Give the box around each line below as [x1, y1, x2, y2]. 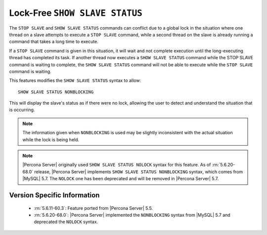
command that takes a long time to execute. [9, 39, 98, 44]
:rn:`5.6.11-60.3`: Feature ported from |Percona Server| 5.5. [34, 205, 153, 211]
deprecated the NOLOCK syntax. [34, 219, 98, 225]
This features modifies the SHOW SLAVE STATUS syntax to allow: [9, 78, 141, 83]
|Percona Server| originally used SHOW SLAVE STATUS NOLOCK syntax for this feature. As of [22, 162, 211, 168]
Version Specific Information [9, 191, 100, 199]
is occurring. [9, 107, 35, 113]
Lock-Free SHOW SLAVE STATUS [9, 7, 143, 18]
